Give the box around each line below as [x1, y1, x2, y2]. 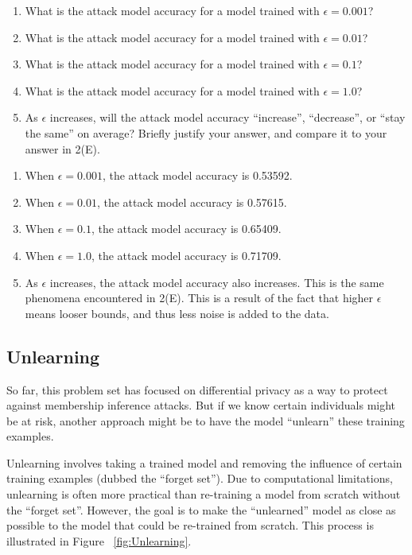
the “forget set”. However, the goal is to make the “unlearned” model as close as [6, 501, 396, 518]
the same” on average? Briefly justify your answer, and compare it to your [25, 124, 387, 141]
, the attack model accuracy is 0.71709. [91, 246, 282, 263]
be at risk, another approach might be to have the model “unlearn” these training [6, 412, 405, 429]
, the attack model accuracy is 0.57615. [96, 193, 287, 210]
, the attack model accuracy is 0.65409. [91, 220, 282, 237]
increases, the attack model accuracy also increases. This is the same [49, 274, 384, 290]
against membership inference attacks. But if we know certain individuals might [6, 397, 396, 413]
